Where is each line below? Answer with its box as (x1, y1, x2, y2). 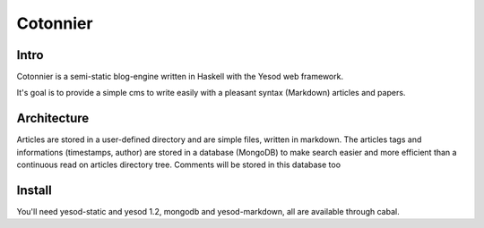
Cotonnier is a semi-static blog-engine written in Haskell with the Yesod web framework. (16, 72, 344, 82)
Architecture (16, 111, 90, 126)
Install (16, 182, 53, 198)
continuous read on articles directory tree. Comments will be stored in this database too (16, 159, 341, 170)
